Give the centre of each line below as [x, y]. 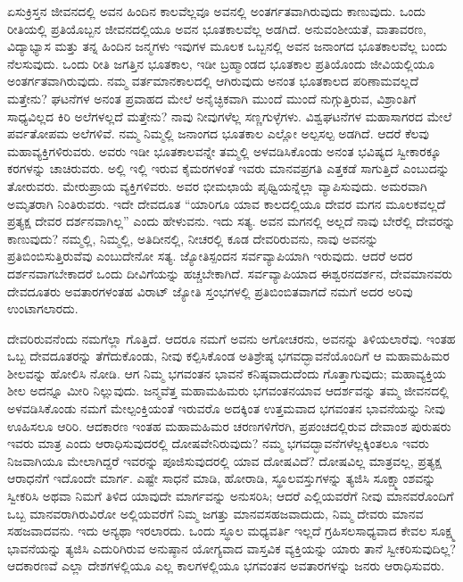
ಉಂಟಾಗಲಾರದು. [43, 308]
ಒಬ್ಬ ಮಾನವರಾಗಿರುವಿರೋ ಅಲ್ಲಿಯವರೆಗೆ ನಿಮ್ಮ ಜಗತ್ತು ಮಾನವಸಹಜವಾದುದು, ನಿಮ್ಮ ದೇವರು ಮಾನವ [215, 513]
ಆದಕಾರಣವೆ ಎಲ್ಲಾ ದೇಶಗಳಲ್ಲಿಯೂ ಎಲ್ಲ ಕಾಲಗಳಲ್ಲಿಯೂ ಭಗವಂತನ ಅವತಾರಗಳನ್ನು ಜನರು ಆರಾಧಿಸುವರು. [226, 565]
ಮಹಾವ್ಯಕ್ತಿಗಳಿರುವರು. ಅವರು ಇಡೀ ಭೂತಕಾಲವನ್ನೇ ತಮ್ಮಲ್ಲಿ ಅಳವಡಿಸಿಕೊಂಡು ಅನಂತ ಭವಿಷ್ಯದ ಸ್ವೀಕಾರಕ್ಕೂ [224, 150]
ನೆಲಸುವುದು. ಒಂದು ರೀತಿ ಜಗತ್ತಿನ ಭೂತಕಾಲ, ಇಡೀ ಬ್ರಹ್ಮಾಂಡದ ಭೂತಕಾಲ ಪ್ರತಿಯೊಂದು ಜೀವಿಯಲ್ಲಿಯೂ [221, 63]
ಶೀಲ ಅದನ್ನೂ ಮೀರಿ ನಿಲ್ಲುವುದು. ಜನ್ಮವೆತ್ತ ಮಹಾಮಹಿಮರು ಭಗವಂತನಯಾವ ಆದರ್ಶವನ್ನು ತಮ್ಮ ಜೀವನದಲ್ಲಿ [228, 391]
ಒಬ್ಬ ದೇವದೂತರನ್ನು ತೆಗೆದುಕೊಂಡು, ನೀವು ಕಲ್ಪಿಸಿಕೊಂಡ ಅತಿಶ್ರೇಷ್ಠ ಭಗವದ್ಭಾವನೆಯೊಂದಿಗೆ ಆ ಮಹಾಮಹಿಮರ [228, 356]
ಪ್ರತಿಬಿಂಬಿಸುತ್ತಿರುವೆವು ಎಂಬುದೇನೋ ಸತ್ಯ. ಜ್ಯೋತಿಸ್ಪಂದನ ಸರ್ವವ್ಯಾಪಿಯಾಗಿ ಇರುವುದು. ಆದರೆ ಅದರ [210, 256]
